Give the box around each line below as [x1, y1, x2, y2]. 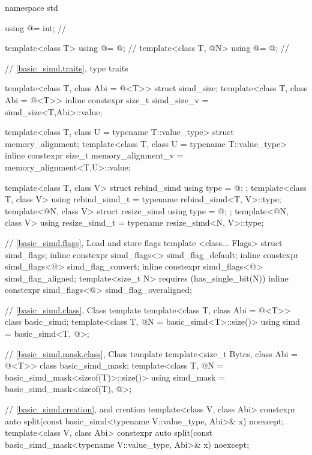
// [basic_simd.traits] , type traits [5, 61, 128, 74]
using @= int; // [5, 21, 67, 34]
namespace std [5, 1, 58, 13]
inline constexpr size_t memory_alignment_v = [5, 149, 184, 161]
